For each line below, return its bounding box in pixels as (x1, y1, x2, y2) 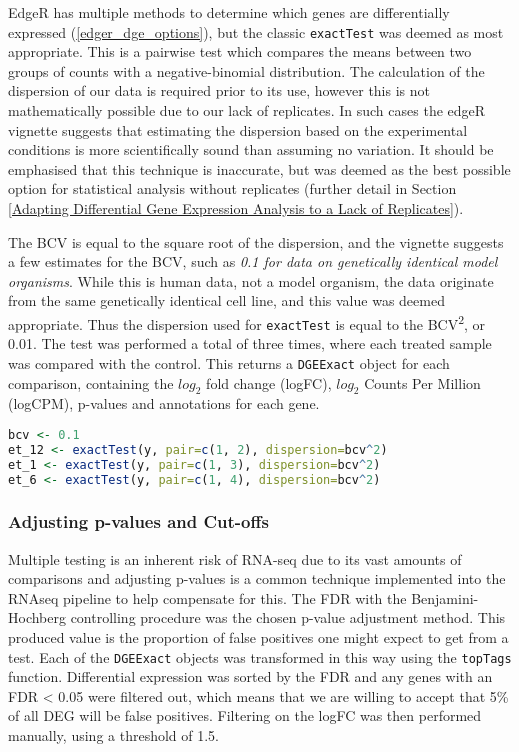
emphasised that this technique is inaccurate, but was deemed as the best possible (8, 158, 511, 179)
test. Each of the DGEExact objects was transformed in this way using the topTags (8, 646, 512, 667)
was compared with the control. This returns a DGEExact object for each (8, 352, 450, 373)
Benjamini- (411, 587, 479, 608)
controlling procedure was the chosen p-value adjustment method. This (70, 607, 506, 628)
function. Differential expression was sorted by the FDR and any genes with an (8, 666, 493, 687)
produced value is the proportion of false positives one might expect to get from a (8, 627, 509, 648)
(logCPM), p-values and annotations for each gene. (8, 393, 320, 414)
